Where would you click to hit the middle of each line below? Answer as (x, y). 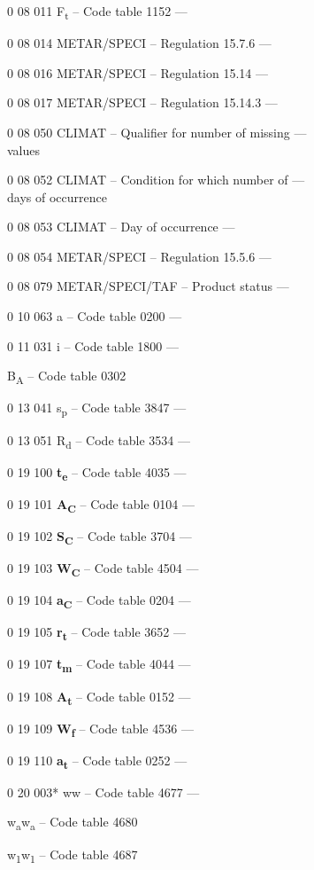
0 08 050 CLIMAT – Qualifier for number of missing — (157, 132)
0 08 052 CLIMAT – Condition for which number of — (156, 180)
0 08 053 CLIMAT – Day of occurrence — (121, 227)
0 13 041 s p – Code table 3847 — (97, 409)
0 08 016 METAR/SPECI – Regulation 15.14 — (138, 72)
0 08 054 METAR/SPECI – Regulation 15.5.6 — (139, 256)
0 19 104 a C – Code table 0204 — (99, 601)
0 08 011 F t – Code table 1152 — (97, 12)
